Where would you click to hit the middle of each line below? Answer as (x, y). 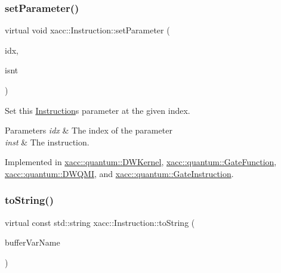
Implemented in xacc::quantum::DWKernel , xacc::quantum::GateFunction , (141, 162)
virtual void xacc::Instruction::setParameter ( (87, 30)
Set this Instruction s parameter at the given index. (98, 110)
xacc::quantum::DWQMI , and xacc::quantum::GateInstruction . (119, 173)
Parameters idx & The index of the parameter (89, 130)
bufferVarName (33, 242)
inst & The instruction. (47, 142)
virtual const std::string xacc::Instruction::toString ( (100, 222)
